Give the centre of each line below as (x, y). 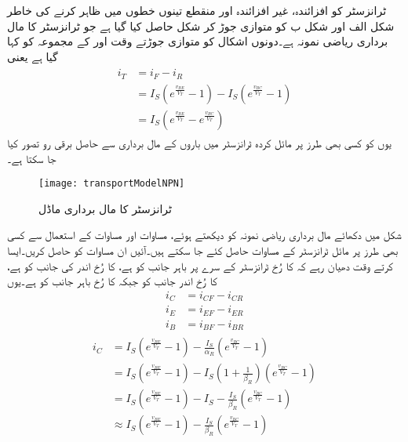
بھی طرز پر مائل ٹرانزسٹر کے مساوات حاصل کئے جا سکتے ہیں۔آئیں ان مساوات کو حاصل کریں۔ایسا (203, 250)
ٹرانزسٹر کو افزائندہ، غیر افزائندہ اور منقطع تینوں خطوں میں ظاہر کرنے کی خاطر (197, 10)
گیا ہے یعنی (33, 56)
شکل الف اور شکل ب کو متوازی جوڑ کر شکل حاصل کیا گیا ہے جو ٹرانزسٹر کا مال (201, 25)
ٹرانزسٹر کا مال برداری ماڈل (105, 208)
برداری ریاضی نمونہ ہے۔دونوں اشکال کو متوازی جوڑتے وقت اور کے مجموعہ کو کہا (198, 41)
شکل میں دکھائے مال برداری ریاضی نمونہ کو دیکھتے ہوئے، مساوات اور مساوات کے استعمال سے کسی (204, 235)
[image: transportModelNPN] (112, 184)
